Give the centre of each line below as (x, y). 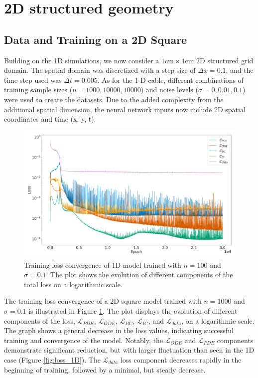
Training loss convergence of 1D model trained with (103, 265)
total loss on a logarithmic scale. (73, 284)
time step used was (33, 80)
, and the (240, 70)
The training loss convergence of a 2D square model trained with (103, 301)
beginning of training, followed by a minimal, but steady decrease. (105, 369)
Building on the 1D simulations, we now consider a (82, 60)
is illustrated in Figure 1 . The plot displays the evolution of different (133, 310)
